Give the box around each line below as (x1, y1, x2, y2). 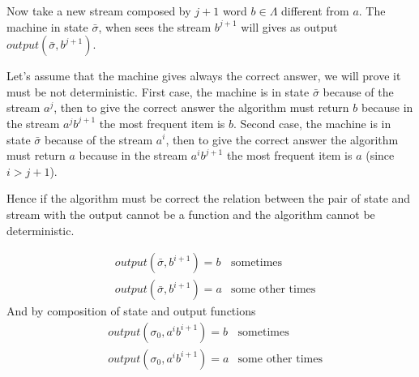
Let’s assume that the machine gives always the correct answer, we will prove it (6, 67, 401, 84)
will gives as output (241, 18, 338, 35)
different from (281, 2, 349, 19)
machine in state (6, 18, 88, 35)
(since (366, 147, 395, 164)
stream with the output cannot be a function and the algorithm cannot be (6, 205, 375, 222)
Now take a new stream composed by (6, 2, 191, 19)
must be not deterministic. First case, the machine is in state (6, 83, 310, 100)
